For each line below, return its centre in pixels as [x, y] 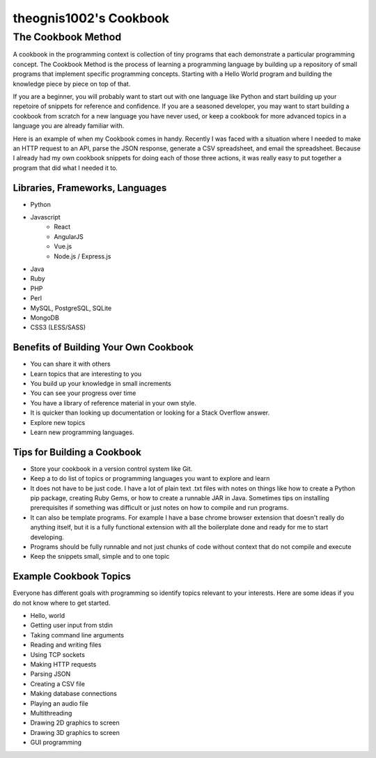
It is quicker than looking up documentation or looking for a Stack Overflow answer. [150, 413]
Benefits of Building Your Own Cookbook [103, 347]
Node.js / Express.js [83, 256]
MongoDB [45, 318]
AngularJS [69, 236]
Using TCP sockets [57, 654]
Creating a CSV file [57, 683]
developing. [47, 537]
